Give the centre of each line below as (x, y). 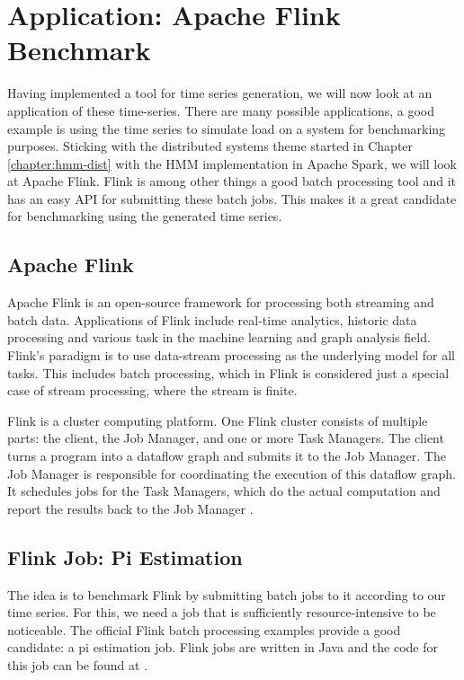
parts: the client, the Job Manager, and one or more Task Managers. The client (226, 438)
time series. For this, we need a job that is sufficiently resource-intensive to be (222, 612)
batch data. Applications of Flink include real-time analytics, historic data (212, 319)
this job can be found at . (78, 664)
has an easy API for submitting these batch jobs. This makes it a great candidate (232, 198)
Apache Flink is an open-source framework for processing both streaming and (221, 302)
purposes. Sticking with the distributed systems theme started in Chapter (210, 146)
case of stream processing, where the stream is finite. (152, 390)
